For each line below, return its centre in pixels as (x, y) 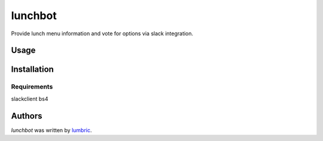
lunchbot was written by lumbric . (51, 130)
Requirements (32, 87)
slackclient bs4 (30, 99)
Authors (27, 116)
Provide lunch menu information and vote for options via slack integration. (102, 33)
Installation (32, 70)
